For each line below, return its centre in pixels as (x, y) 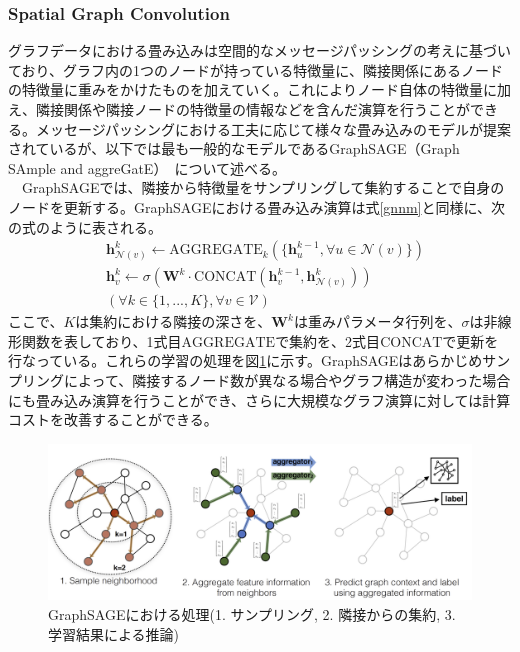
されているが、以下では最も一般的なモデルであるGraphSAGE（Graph (234, 148)
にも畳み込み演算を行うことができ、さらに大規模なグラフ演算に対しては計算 (259, 399)
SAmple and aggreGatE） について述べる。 (147, 167)
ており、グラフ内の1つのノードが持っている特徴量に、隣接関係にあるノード (255, 69)
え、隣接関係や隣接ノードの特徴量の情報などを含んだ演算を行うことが (239, 109)
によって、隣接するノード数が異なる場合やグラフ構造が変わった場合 (287, 380)
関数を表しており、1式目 (101, 340)
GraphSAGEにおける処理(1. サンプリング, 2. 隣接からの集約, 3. (252, 613)
